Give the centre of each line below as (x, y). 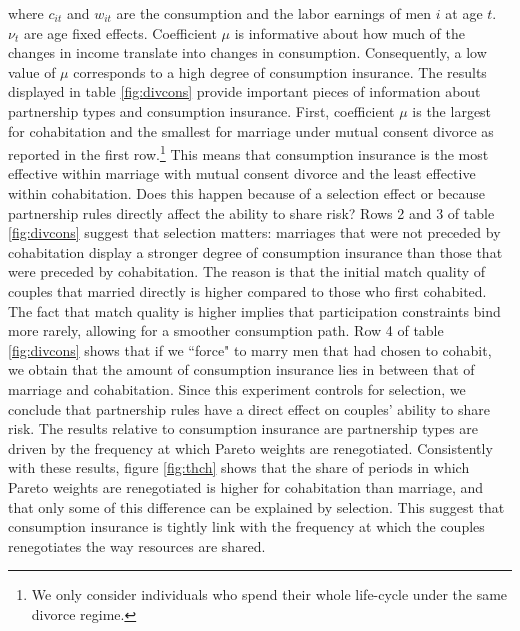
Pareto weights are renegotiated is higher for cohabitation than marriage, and (246, 486)
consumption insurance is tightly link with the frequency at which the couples (246, 526)
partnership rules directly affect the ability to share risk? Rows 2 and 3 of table (251, 212)
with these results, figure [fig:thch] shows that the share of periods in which (239, 467)
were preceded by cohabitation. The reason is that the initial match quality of (247, 271)
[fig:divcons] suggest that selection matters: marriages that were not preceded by (254, 232)
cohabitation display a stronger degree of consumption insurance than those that (255, 251)
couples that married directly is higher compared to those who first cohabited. (247, 290)
